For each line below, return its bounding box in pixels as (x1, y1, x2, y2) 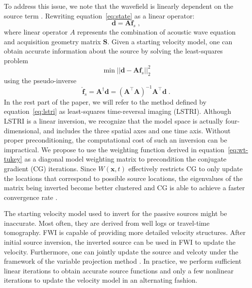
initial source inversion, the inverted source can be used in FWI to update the (4, 237, 236, 247)
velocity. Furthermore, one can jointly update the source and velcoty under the (4, 246, 238, 256)
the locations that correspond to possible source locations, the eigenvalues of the (4, 173, 243, 183)
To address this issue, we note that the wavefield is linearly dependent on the (4, 1, 234, 11)
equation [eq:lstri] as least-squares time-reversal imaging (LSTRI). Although (4, 106, 232, 116)
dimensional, (4, 125, 41, 135)
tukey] (4, 154, 22, 164)
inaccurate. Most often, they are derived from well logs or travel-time (4, 217, 210, 228)
